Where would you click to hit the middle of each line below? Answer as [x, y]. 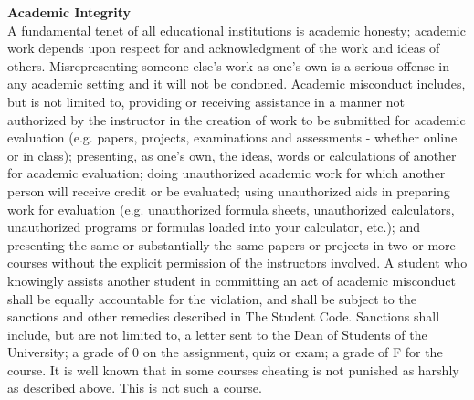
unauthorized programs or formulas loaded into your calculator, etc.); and [214, 227]
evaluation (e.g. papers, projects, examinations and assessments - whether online [232, 137]
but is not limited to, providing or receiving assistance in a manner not [206, 101]
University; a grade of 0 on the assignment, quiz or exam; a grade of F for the [225, 352]
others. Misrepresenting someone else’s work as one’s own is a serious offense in [229, 65]
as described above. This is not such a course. [135, 388]
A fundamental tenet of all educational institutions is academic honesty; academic [237, 30]
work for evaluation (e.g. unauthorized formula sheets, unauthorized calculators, [231, 209]
